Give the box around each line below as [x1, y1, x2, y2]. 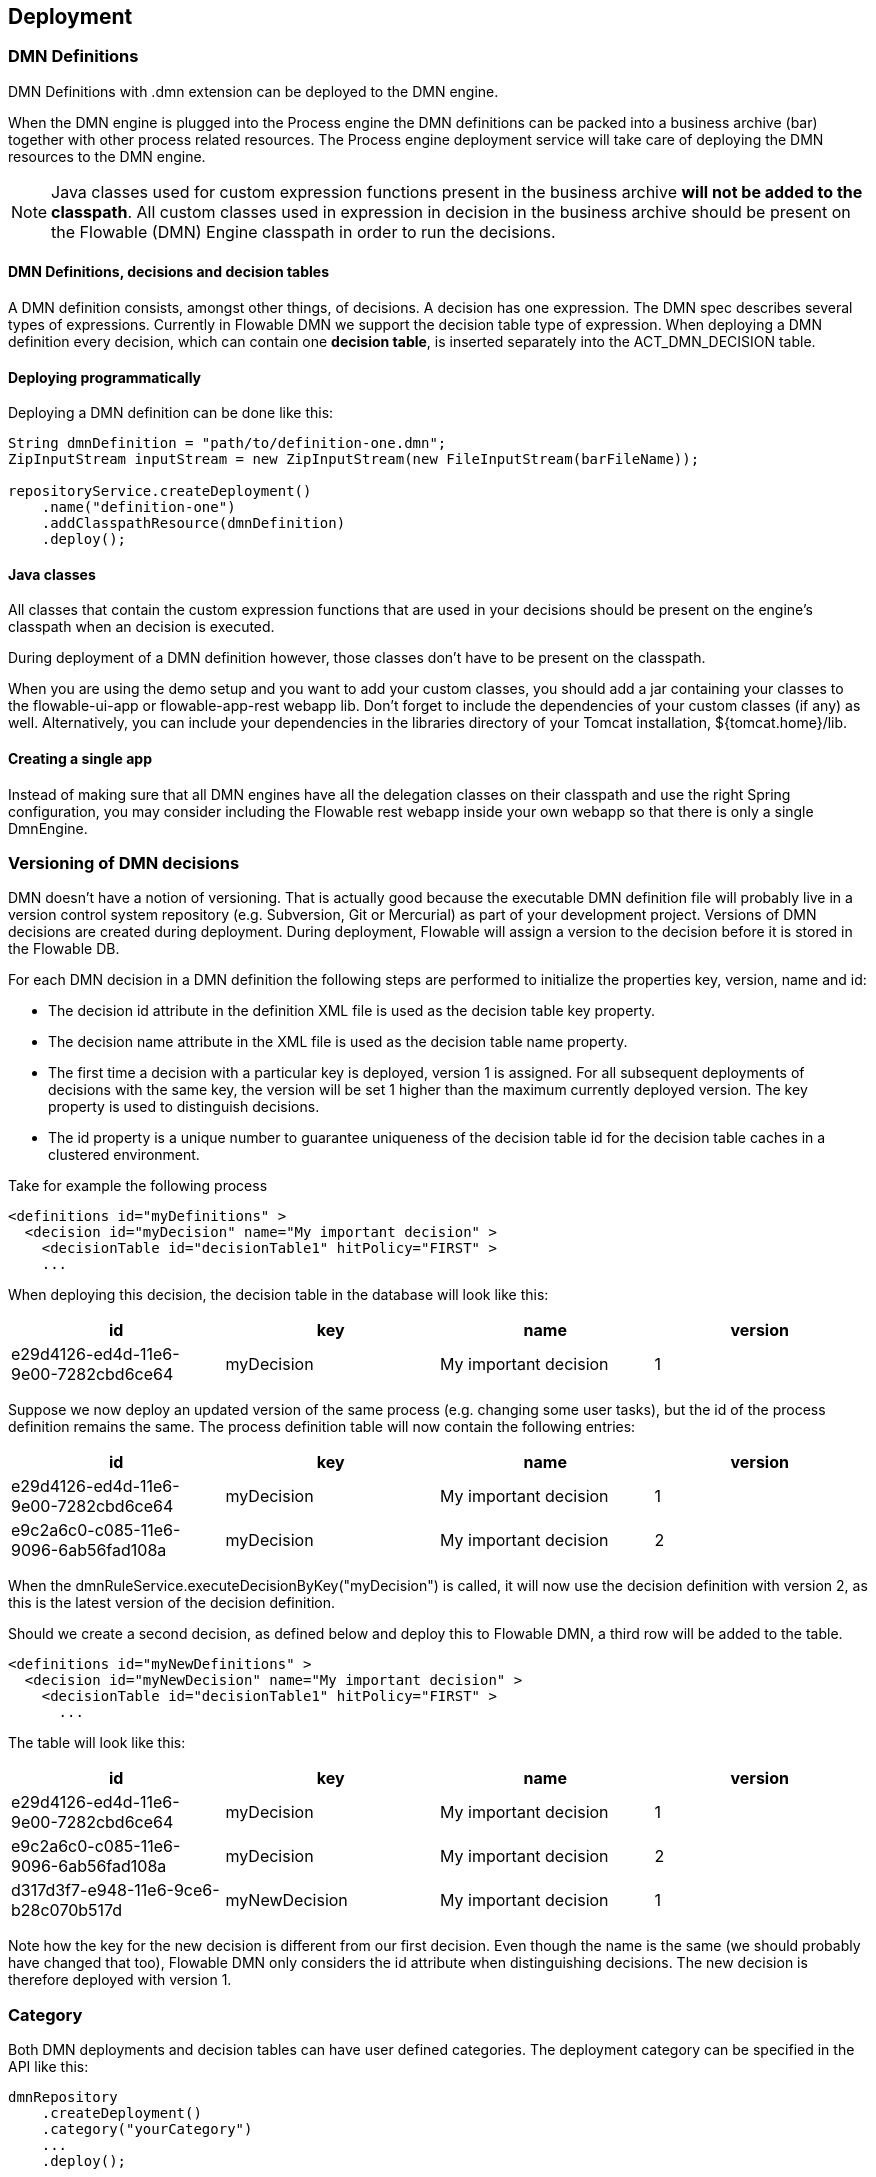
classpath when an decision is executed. [8, 618, 275, 636]
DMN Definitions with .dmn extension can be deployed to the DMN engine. [8, 82, 499, 100]
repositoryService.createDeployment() [8, 483, 312, 500]
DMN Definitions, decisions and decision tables [8, 263, 330, 281]
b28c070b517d [11, 1900, 123, 1921]
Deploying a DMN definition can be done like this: [8, 404, 334, 422]
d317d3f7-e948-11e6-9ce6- [11, 1880, 220, 1901]
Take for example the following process [8, 1177, 268, 1195]
